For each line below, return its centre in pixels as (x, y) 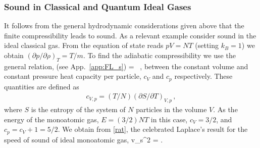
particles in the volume (171, 109)
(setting (207, 45)
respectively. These (203, 76)
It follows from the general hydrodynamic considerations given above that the (124, 26)
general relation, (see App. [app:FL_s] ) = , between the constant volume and (126, 66)
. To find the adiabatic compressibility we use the (159, 55)
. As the (225, 109)
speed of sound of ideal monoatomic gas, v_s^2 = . (84, 139)
